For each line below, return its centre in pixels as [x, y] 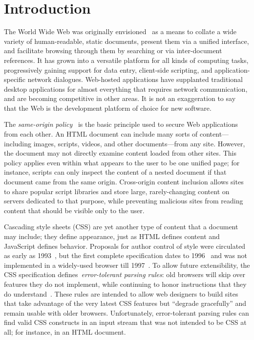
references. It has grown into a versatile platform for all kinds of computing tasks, [126, 60]
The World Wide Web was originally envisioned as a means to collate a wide [120, 31]
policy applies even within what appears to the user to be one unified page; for [122, 162]
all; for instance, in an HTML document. [65, 331]
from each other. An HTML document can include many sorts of [101, 134]
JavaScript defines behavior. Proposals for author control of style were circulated [125, 246]
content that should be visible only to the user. [74, 210]
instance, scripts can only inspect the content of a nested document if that [115, 172]
